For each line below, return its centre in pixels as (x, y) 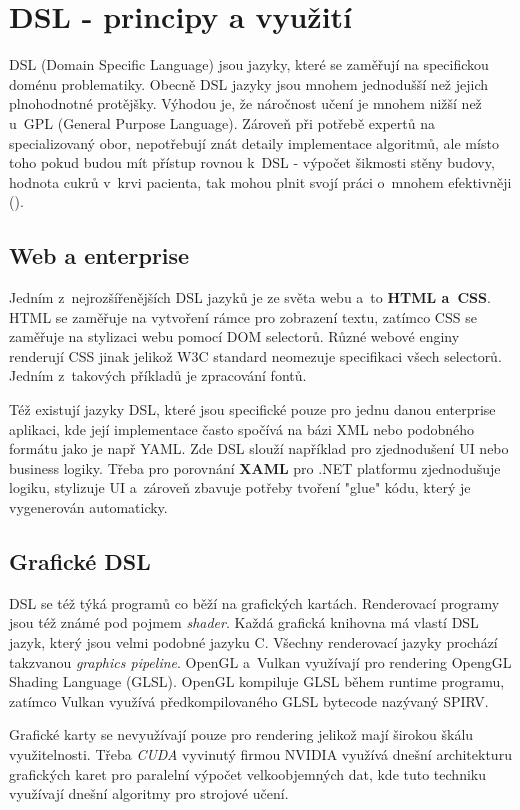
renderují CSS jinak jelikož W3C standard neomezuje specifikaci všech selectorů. (255, 355)
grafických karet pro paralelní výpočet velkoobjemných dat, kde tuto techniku (247, 773)
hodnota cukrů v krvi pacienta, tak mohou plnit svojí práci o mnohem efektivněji (260, 181)
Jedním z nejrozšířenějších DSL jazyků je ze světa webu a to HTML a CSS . (250, 297)
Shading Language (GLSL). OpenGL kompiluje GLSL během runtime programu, (257, 681)
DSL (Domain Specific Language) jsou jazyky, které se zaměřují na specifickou (249, 64)
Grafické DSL (80, 561)
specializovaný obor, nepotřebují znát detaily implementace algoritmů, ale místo (254, 142)
